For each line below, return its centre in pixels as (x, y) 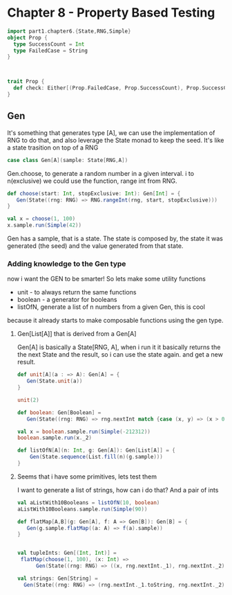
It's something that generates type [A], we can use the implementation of (111, 132)
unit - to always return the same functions (77, 292)
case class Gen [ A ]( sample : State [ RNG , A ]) (68, 160)
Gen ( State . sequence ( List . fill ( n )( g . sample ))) (97, 457)
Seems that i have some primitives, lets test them (87, 477)
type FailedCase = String (51, 51)
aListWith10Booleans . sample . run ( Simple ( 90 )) (82, 509)
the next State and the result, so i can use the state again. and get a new (120, 355)
